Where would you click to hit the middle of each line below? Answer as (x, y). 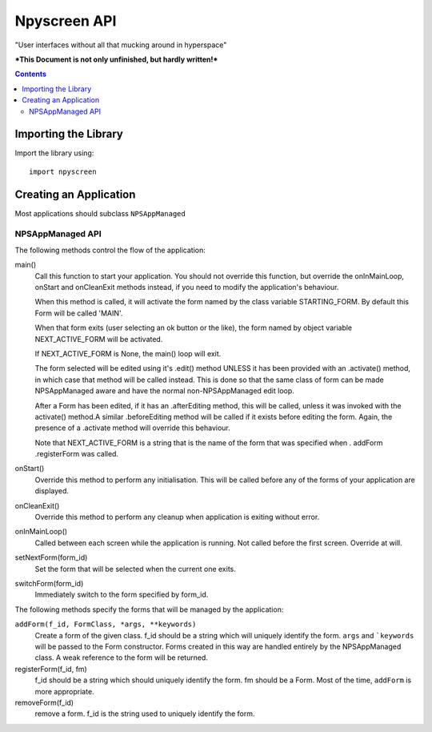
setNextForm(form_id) (51, 557)
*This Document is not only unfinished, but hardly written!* (116, 59)
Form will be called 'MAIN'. (79, 313)
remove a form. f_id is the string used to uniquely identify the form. (145, 714)
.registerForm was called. (77, 454)
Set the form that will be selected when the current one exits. (135, 569)
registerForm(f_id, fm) (51, 669)
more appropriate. (65, 691)
